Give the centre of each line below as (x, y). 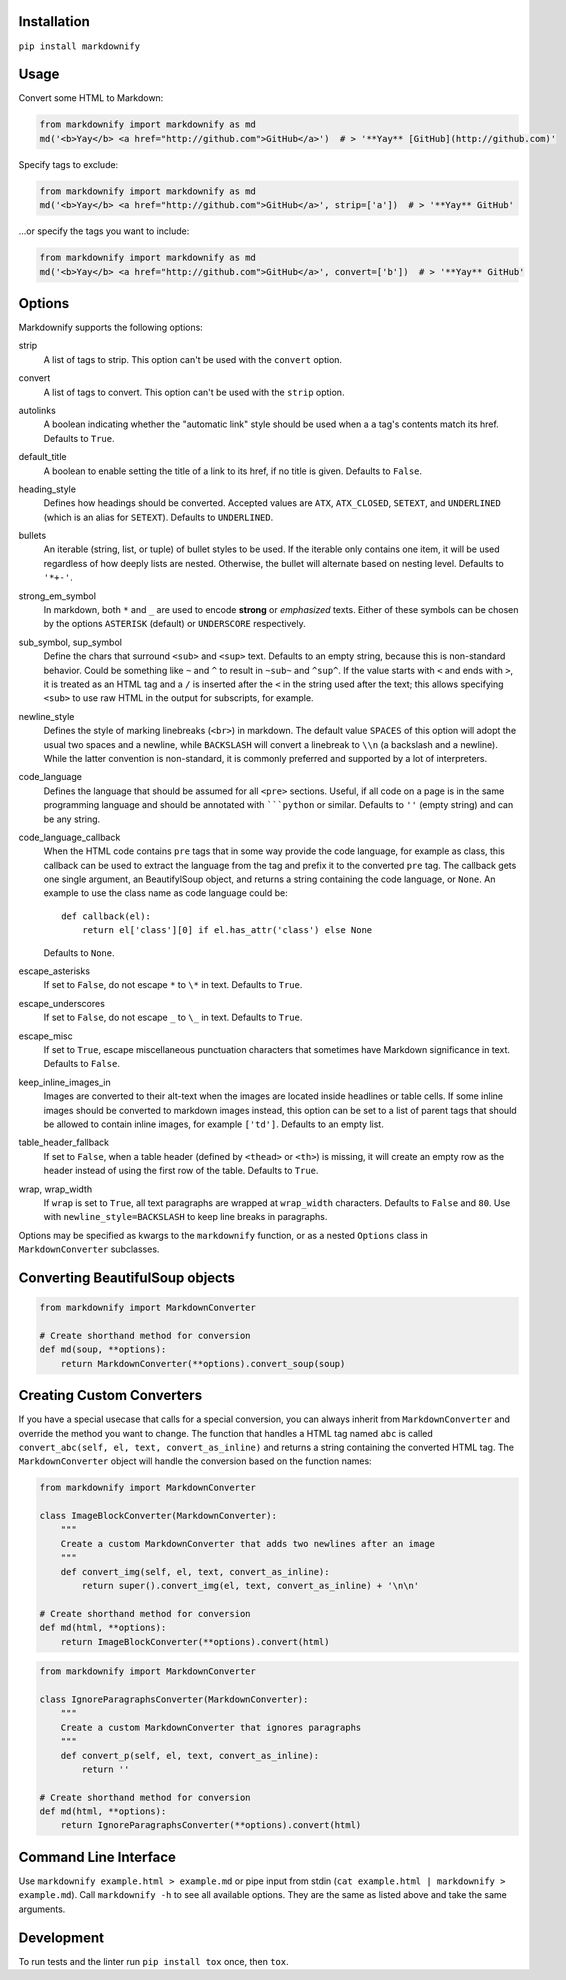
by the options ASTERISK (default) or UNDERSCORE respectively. (175, 624)
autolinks (37, 410)
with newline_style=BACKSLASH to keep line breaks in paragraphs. (185, 1217)
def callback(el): (106, 916)
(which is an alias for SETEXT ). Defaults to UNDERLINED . (158, 517)
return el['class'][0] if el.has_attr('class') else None (227, 930)
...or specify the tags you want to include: (104, 231)
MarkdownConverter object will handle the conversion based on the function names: (195, 1461)
